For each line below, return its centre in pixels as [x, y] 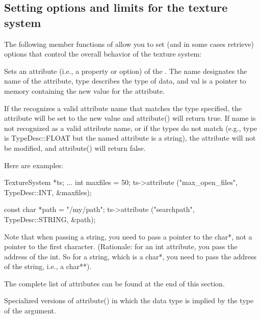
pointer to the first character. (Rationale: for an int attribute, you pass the [121, 246]
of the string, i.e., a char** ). [48, 266]
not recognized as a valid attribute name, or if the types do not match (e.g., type [131, 128]
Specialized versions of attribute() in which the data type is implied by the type [129, 300]
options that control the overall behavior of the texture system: [103, 54]
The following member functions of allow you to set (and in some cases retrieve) [129, 44]
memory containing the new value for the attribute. [85, 90]
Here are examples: [34, 165]
